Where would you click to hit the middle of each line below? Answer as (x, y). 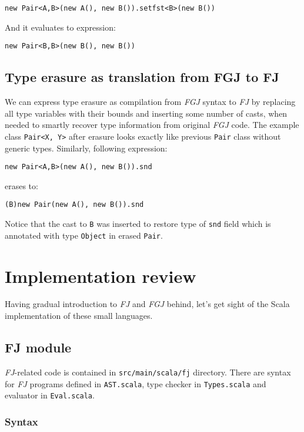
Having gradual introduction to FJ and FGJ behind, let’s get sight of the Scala (147, 304)
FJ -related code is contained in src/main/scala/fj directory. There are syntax (148, 372)
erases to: (21, 185)
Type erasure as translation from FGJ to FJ (142, 77)
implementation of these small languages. (79, 316)
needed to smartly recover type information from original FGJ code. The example (152, 125)
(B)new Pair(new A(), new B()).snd (74, 205)
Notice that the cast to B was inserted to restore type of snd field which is (138, 224)
